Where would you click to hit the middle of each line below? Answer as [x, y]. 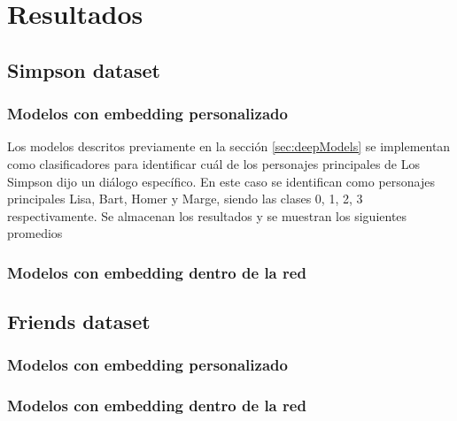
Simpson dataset [84, 69]
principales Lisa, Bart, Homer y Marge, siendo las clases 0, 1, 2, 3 [185, 199]
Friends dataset [79, 321]
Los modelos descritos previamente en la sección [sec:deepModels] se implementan [229, 146]
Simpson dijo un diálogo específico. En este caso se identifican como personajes [221, 181]
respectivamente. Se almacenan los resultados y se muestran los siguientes [207, 215]
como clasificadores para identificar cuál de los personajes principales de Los [214, 163]
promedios [35, 233]
